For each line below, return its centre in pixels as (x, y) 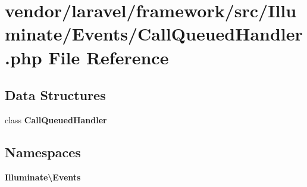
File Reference (109, 57)
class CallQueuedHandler (56, 119)
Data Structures (55, 95)
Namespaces (43, 152)
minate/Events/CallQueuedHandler (154, 34)
